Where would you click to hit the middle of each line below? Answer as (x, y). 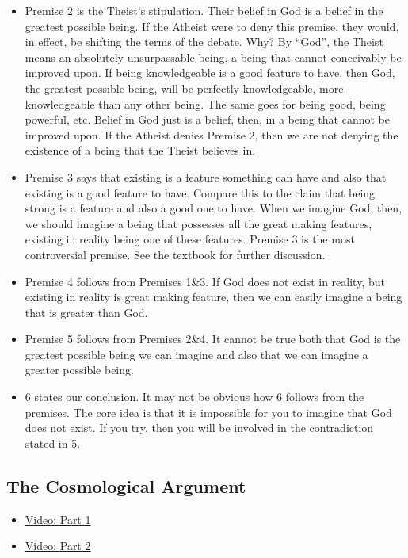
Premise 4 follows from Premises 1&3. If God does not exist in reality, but (205, 281)
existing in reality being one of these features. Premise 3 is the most (190, 239)
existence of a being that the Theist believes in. (140, 150)
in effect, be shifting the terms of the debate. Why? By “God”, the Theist (204, 42)
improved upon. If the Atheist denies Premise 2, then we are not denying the (212, 134)
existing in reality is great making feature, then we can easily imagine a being (214, 297)
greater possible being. (79, 370)
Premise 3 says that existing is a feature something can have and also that (206, 176)
